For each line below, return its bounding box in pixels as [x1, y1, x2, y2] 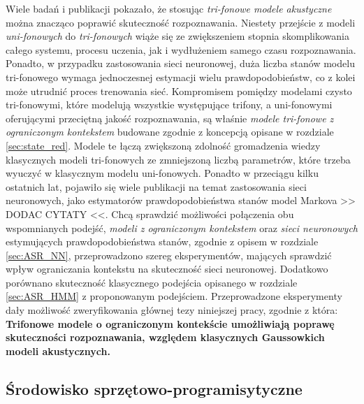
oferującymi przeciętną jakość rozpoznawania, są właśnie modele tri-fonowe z [6, 110, 334, 125]
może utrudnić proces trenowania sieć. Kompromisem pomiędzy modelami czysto [6, 83, 352, 98]
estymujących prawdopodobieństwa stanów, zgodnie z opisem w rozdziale [6, 234, 319, 249]
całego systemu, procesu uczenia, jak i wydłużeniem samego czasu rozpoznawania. [6, 42, 356, 57]
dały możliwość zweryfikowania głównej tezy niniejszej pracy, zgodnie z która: [6, 303, 338, 317]
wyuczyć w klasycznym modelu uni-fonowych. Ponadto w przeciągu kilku [6, 166, 319, 180]
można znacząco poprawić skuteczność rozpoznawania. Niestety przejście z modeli [6, 15, 356, 29]
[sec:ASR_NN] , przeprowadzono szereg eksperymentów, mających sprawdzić [6, 247, 332, 262]
